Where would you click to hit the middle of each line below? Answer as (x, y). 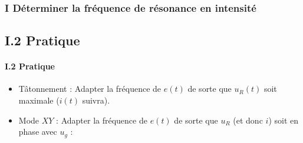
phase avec (38, 132)
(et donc (248, 120)
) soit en (283, 120)
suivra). (96, 100)
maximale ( (39, 100)
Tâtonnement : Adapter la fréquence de (90, 89)
